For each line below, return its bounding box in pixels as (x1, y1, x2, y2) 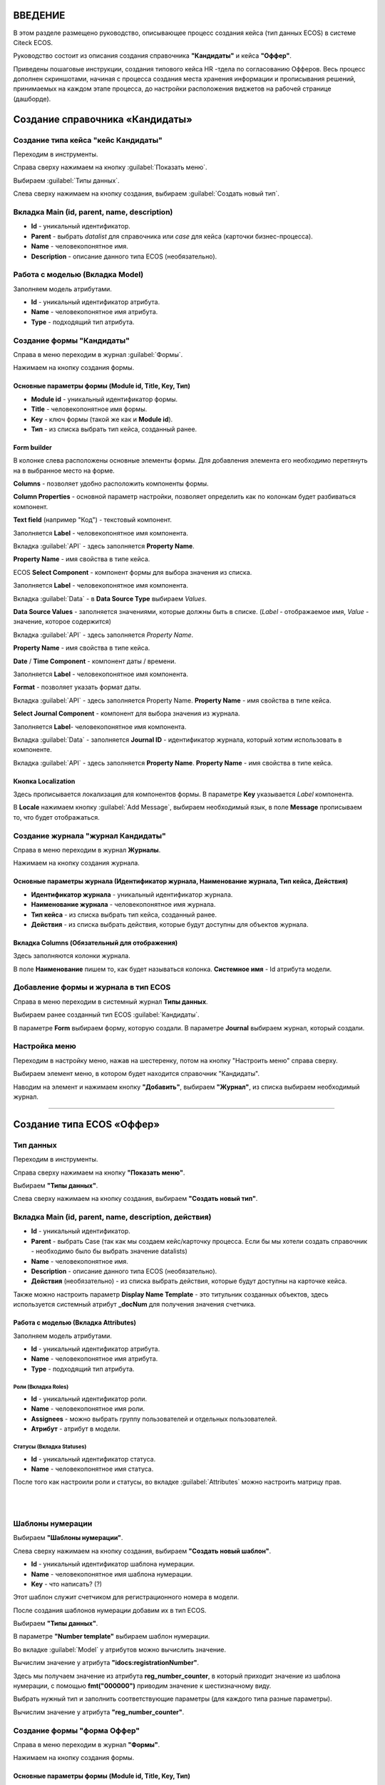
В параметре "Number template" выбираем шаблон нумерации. (13, 1632, 210, 1641)
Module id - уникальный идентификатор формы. (31, 395, 178, 403)
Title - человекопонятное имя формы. (31, 405, 148, 413)
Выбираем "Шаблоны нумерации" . (13, 1534, 123, 1542)
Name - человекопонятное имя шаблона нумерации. (31, 1569, 193, 1578)
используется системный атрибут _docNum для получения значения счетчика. (13, 1300, 256, 1309)
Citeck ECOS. (13, 38, 53, 46)
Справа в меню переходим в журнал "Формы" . (13, 1740, 160, 1749)
